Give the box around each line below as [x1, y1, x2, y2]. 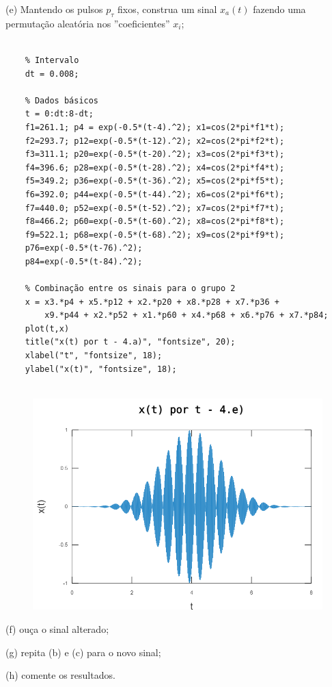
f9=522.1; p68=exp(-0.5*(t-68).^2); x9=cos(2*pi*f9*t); [25, 229, 285, 240]
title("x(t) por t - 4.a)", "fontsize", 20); [25, 337, 236, 347]
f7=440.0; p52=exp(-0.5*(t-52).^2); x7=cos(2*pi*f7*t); [25, 203, 285, 213]
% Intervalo [25, 55, 79, 65]
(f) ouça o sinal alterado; [5, 621, 109, 636]
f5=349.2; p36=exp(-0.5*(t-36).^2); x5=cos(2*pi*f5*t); [25, 176, 285, 186]
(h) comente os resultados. [5, 668, 115, 682]
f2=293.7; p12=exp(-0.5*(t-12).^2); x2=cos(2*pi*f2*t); [25, 136, 285, 146]
